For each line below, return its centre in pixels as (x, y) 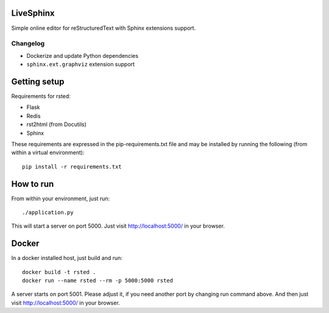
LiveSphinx (33, 13)
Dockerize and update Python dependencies (83, 55)
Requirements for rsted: (41, 96)
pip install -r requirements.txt (72, 167)
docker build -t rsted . (59, 272)
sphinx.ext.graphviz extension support (81, 65)
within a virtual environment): (48, 153)
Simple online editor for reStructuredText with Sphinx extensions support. (104, 28)
